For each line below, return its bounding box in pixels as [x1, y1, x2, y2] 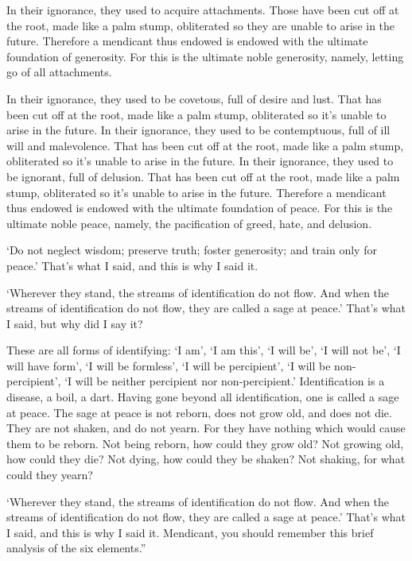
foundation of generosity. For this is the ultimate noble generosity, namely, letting [6, 48, 404, 64]
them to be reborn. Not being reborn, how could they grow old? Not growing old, [6, 435, 404, 451]
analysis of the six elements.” [6, 540, 146, 556]
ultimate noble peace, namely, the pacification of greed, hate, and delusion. [6, 215, 372, 231]
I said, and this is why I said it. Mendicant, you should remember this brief [6, 524, 374, 540]
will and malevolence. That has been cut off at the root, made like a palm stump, [6, 137, 404, 153]
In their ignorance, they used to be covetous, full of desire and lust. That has [6, 90, 382, 106]
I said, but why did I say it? [6, 315, 143, 331]
